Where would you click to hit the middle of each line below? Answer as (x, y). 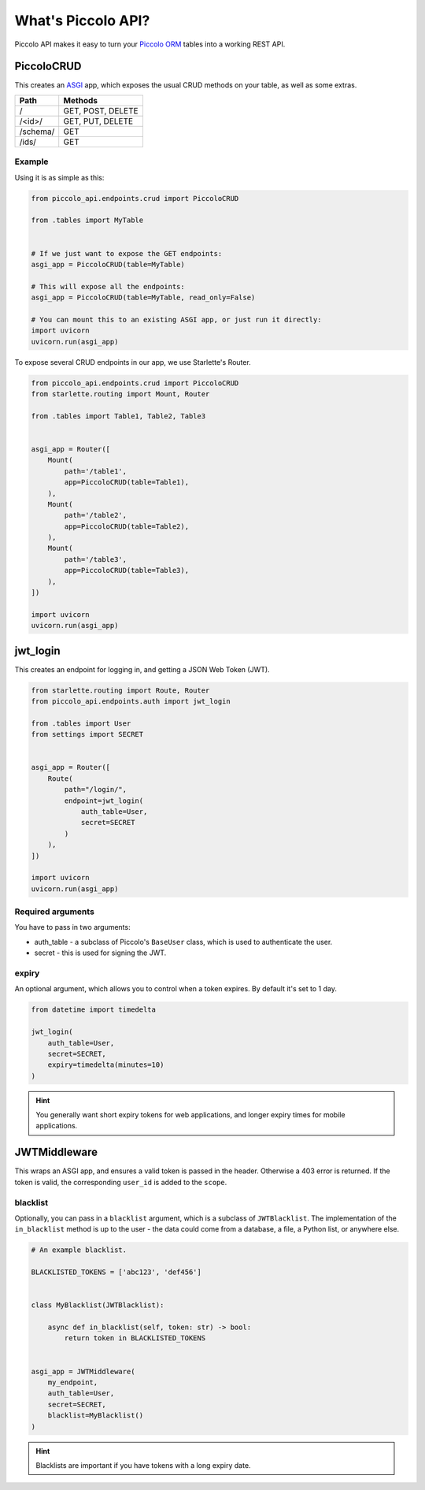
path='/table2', (96, 515)
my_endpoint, (73, 1382)
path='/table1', (96, 471)
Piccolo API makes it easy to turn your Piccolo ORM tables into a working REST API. (150, 44)
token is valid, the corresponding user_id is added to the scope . (121, 1182)
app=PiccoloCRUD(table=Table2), (126, 526)
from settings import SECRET (87, 734)
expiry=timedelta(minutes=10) (106, 1065)
